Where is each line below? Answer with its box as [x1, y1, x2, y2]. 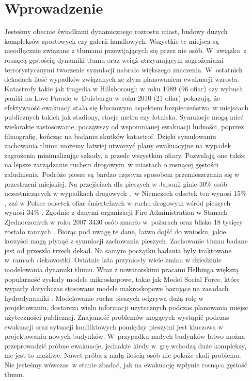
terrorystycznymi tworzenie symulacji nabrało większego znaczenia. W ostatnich [4, 64, 243, 74]
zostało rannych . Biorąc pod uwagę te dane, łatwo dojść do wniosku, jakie [4, 226, 226, 236]
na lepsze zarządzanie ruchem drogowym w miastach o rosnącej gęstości [4, 159, 219, 170]
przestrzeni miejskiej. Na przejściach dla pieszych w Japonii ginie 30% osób [4, 178, 227, 189]
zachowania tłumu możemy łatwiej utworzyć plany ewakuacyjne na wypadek [4, 140, 231, 151]
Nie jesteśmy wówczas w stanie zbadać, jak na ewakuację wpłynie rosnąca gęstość [4, 359, 248, 369]
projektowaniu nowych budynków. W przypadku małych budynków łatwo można [4, 331, 245, 341]
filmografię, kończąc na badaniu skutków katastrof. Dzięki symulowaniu [4, 131, 216, 141]
